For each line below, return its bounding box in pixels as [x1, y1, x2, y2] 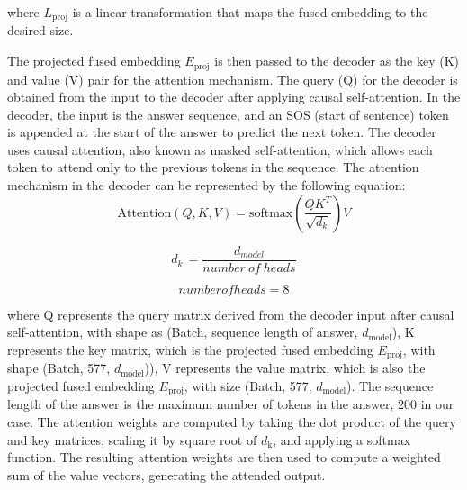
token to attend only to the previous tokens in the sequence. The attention [7, 158, 419, 177]
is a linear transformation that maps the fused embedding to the [72, 3, 428, 21]
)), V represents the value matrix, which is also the [144, 358, 426, 377]
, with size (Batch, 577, [184, 376, 312, 395]
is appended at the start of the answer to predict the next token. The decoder [7, 122, 436, 141]
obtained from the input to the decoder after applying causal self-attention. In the [7, 87, 461, 106]
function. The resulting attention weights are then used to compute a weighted [7, 448, 441, 467]
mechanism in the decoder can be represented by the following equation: [7, 176, 406, 195]
